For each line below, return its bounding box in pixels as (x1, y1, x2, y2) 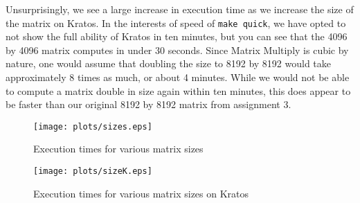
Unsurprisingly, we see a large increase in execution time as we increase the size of (6, 2, 354, 16)
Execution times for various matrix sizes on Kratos (33, 186, 249, 200)
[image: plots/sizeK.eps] (33, 166, 152, 177)
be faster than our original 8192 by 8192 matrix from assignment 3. (6, 97, 291, 112)
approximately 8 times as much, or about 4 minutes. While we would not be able (6, 70, 350, 85)
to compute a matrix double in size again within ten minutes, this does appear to (6, 83, 351, 98)
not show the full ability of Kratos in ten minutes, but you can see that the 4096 (6, 29, 348, 44)
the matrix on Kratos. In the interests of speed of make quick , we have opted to (6, 15, 346, 30)
